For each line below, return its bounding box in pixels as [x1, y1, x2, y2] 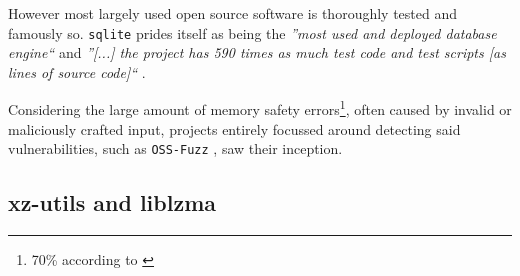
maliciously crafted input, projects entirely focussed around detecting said [8, 118, 461, 139]
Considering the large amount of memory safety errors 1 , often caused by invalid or [8, 96, 512, 120]
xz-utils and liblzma [8, 187, 217, 218]
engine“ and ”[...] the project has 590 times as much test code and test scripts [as [8, 42, 506, 63]
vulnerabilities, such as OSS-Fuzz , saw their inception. [8, 138, 343, 159]
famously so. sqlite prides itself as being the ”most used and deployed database [8, 22, 497, 43]
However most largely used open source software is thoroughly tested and [8, 3, 458, 23]
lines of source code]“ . [8, 61, 146, 82]
